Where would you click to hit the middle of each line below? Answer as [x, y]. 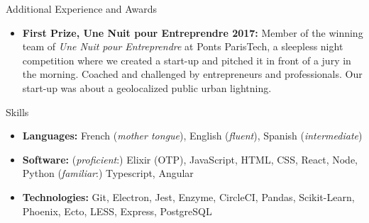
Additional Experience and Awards [82, 8]
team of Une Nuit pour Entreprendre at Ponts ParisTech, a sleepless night [183, 46]
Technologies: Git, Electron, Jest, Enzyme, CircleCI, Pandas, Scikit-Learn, [188, 196]
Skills [17, 111]
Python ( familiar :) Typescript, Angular [108, 173]
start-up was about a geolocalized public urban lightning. [147, 87]
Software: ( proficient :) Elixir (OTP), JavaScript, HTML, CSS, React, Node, [190, 159]
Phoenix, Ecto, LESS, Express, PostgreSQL [117, 211]
